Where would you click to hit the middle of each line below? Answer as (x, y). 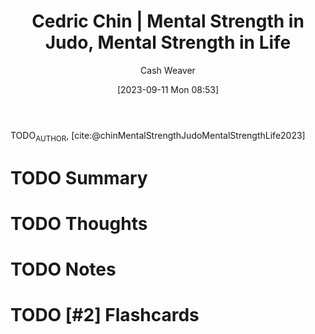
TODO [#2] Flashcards (105, 315)
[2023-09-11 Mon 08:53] (168, 89)
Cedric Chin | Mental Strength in (168, 21)
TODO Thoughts (79, 224)
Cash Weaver (168, 70)
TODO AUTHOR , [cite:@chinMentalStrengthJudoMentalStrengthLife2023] (158, 136)
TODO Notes (63, 269)
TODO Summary (79, 177)
